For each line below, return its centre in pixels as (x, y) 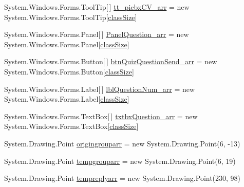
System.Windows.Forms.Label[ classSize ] (67, 99)
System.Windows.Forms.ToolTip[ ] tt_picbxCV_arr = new (97, 7)
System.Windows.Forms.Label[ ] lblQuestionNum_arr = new (100, 89)
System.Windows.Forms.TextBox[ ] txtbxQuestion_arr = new (101, 116)
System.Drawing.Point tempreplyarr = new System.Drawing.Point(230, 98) (123, 178)
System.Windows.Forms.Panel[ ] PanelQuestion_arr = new (97, 34)
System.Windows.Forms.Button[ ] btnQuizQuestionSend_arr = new (111, 61)
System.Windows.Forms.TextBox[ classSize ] (71, 126)
